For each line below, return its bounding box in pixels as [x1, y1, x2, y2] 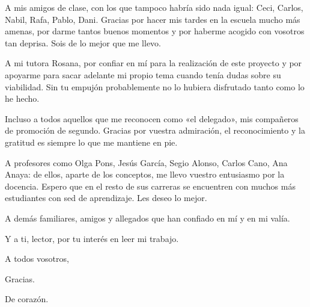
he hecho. [5, 92, 40, 105]
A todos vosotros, [5, 252, 69, 265]
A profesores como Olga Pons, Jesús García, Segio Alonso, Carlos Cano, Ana [5, 156, 288, 169]
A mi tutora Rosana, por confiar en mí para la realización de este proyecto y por [5, 57, 302, 69]
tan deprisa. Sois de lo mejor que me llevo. [5, 36, 161, 49]
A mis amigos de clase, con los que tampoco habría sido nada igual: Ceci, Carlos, [5, 1, 303, 13]
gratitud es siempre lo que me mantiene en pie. [5, 135, 178, 148]
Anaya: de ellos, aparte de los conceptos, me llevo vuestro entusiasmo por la [5, 168, 285, 181]
